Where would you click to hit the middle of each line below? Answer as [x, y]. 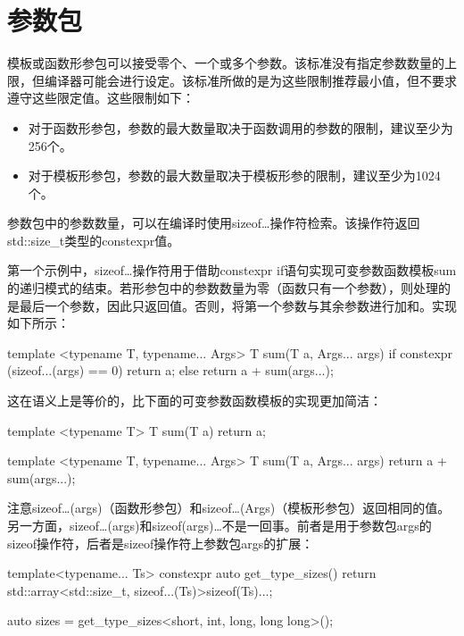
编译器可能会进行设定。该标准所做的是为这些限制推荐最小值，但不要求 [250, 80]
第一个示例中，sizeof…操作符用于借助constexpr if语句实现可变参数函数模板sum [232, 270]
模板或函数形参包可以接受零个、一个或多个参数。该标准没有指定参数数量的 [226, 63]
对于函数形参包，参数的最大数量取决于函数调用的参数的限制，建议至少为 [240, 127]
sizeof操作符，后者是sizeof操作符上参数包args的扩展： [161, 543]
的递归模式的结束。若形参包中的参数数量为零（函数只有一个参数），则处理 [223, 288]
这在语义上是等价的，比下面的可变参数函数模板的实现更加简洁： [195, 401]
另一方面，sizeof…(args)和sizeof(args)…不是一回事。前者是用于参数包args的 [220, 525]
